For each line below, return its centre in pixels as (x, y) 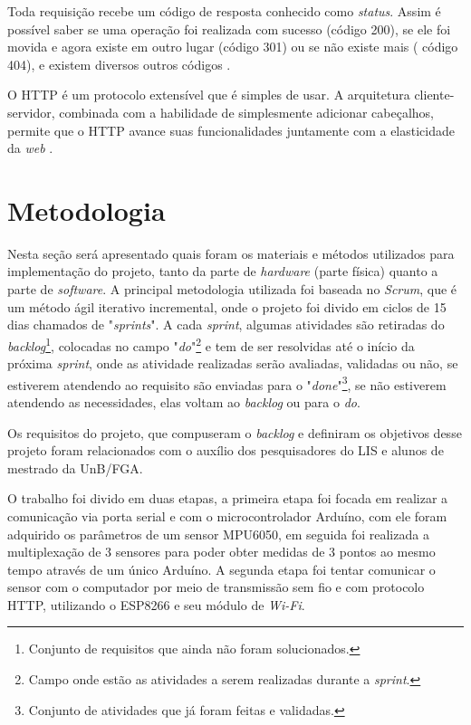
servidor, (31, 112)
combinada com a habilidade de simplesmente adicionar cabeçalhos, (246, 112)
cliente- (434, 95)
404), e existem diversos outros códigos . (119, 64)
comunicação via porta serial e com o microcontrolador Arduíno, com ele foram (227, 515)
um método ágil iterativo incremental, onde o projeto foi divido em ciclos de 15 (227, 306)
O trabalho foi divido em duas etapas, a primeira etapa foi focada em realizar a (228, 498)
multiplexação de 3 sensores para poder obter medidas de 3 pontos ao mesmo (221, 552)
